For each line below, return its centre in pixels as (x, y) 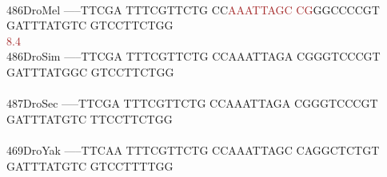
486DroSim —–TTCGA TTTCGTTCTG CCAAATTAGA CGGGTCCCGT (193, 56)
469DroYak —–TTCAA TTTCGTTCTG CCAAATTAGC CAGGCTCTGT (193, 149)
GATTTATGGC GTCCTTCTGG (90, 71)
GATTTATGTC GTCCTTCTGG (90, 25)
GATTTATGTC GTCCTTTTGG (90, 165)
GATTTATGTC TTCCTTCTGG (90, 118)
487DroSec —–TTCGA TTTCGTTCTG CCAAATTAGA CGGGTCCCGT (192, 103)
